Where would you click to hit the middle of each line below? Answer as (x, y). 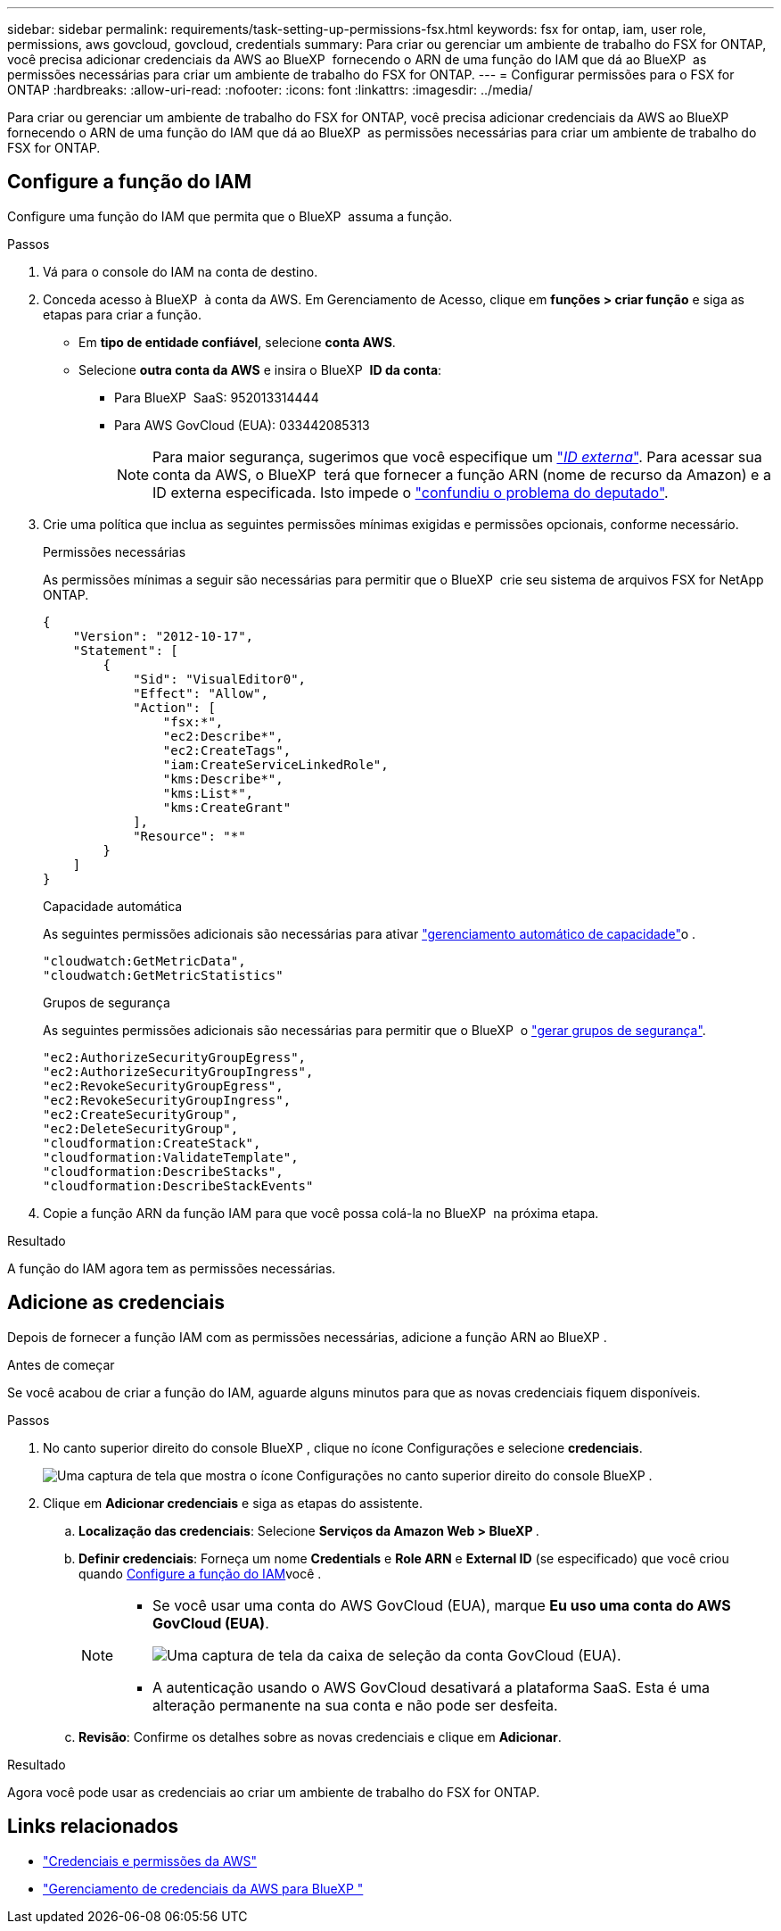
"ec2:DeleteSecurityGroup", (141, 1128)
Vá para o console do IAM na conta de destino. (181, 271)
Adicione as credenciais (116, 1303)
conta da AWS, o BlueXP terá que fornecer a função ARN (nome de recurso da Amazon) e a (462, 474)
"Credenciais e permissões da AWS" (150, 1861)
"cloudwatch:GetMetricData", (144, 961)
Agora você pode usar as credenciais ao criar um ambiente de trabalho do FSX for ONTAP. (274, 1792)
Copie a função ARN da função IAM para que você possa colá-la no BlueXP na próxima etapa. (321, 1213)
